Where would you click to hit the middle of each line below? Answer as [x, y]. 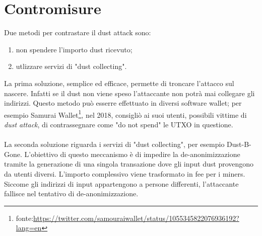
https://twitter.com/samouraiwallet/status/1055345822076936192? [136, 218]
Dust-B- [239, 144]
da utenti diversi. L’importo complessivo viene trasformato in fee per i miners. [125, 173]
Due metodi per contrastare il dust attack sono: [78, 32]
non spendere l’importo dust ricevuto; [74, 49]
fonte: [25, 218]
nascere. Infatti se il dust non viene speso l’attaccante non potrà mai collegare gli [129, 93]
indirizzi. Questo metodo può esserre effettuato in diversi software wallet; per [123, 103]
